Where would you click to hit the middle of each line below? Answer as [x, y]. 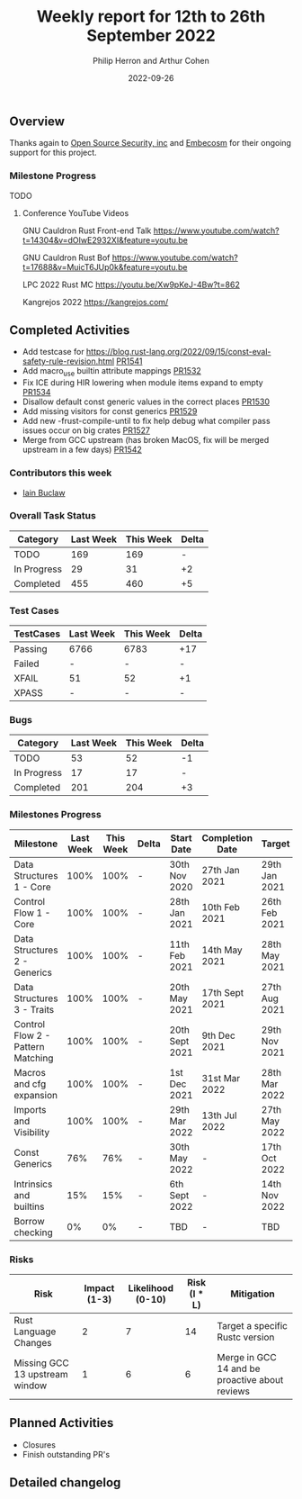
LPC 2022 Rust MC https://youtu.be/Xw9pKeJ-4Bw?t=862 [131, 284]
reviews [233, 1391]
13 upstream [41, 1375]
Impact [99, 1288]
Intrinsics [33, 1184]
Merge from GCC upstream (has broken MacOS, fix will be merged [146, 440]
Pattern [29, 1046]
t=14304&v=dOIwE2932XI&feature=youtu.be [105, 239]
